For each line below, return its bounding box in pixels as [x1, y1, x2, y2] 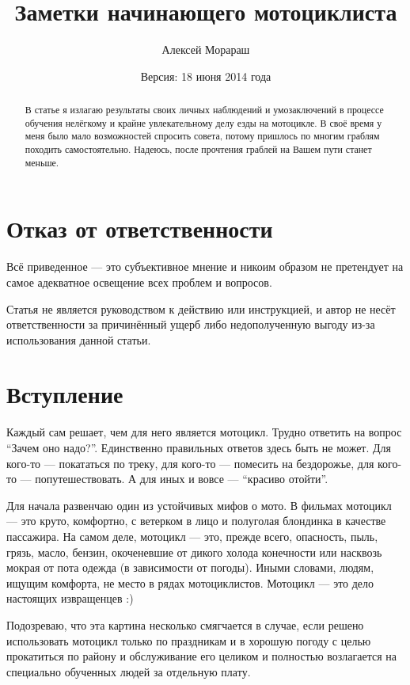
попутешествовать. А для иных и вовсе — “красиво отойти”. [35, 470, 328, 487]
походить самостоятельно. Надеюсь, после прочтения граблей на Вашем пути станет [25, 143, 372, 156]
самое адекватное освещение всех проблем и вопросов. [6, 273, 272, 290]
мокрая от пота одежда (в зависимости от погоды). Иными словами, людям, [6, 559, 374, 576]
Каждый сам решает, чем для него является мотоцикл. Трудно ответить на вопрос [6, 424, 402, 440]
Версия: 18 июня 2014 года [140, 67, 271, 84]
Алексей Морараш [161, 41, 250, 58]
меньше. [25, 155, 59, 169]
